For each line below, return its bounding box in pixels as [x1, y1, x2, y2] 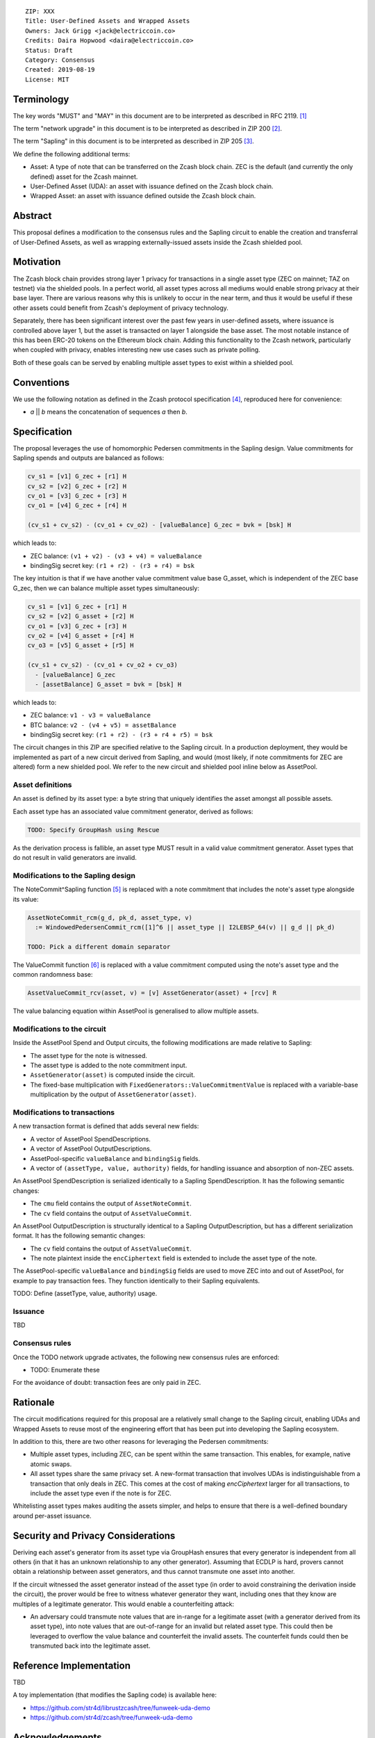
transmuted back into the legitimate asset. [30, 1641, 151, 1650]
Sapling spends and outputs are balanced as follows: [12, 454, 165, 462]
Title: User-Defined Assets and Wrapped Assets [25, 17, 190, 25]
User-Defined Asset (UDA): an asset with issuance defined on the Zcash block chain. [30, 181, 274, 190]
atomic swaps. [30, 1460, 72, 1468]
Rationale [12, 1397, 55, 1408]
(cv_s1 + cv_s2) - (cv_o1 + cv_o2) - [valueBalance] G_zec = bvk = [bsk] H [27, 521, 292, 529]
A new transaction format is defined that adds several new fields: [12, 1122, 199, 1130]
